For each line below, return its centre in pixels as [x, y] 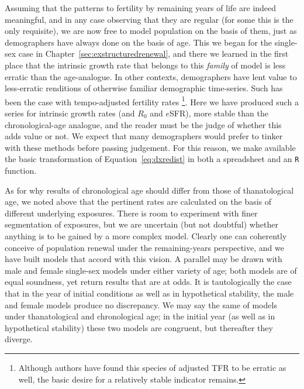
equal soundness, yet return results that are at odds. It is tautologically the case [148, 282]
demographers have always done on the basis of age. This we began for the [139, 42]
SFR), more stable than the [219, 113]
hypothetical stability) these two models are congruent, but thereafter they [139, 327]
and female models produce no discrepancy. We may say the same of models [141, 304]
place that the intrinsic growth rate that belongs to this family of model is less [145, 65]
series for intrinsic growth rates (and [70, 113]
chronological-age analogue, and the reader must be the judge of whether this [143, 124]
